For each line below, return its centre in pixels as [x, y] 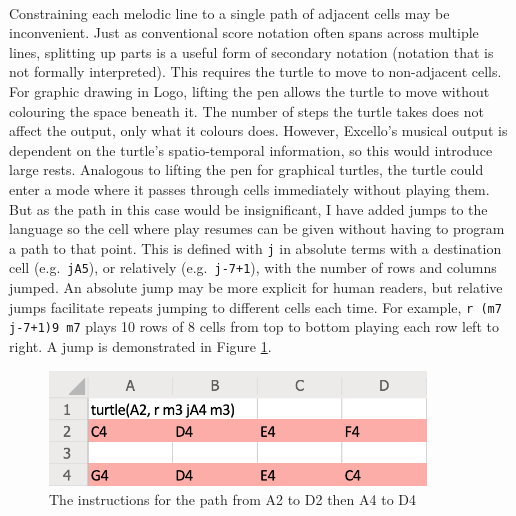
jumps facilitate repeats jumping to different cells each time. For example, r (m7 [255, 306]
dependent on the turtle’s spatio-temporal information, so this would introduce [251, 149]
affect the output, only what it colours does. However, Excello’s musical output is [258, 130]
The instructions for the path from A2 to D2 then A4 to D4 [232, 499]
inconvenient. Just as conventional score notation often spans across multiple [244, 32]
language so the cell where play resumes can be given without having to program [257, 228]
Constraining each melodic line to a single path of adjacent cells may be [229, 12]
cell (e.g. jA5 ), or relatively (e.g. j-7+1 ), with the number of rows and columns [253, 267]
